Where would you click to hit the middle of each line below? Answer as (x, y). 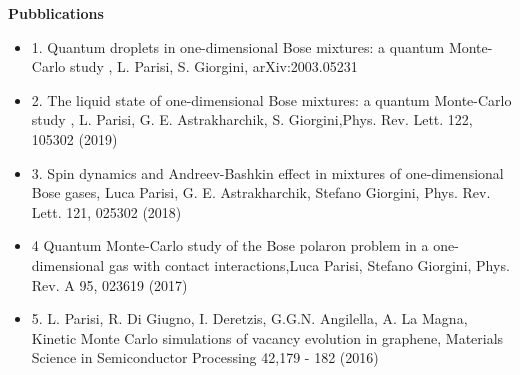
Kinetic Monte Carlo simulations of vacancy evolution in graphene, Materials (267, 337)
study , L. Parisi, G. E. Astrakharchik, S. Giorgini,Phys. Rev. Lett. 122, (252, 119)
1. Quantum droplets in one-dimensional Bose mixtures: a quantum (238, 46)
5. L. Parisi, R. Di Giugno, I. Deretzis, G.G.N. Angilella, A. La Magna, (249, 318)
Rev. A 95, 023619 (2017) (109, 284)
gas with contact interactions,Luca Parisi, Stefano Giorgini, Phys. (309, 264)
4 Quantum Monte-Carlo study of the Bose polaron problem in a (230, 245)
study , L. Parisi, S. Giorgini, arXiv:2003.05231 (213, 66)
